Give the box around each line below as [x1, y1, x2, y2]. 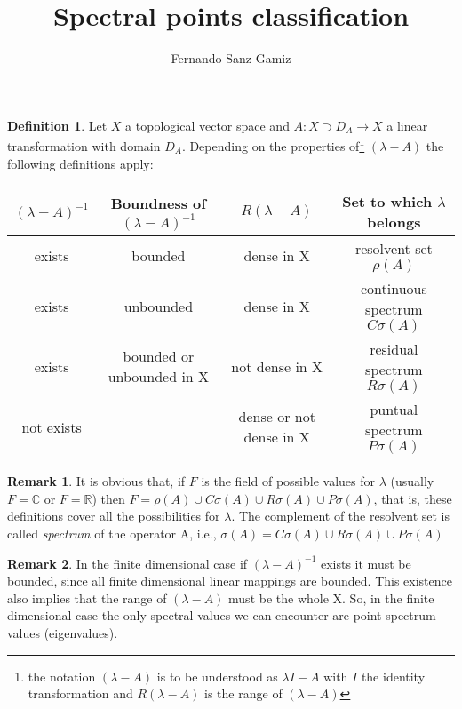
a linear [386, 116, 428, 134]
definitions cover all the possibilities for [7, 506, 220, 525]
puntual [370, 399, 418, 420]
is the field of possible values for [201, 472, 375, 490]
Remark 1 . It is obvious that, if [7, 472, 186, 490]
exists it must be [320, 554, 411, 572]
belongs [367, 211, 421, 233]
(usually [390, 472, 434, 490]
